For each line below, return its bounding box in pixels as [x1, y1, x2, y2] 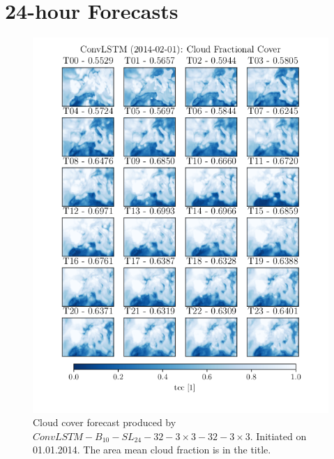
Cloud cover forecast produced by [33, 415, 176, 430]
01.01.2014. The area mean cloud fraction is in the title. [33, 442, 271, 457]
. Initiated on [250, 428, 307, 443]
